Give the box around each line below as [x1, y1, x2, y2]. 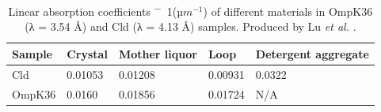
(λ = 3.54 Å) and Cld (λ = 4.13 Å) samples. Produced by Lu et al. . [25, 18, 356, 35]
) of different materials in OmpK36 [203, 2, 373, 19]
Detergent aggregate [255, 45, 369, 62]
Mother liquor [118, 45, 197, 62]
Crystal [67, 45, 108, 62]
